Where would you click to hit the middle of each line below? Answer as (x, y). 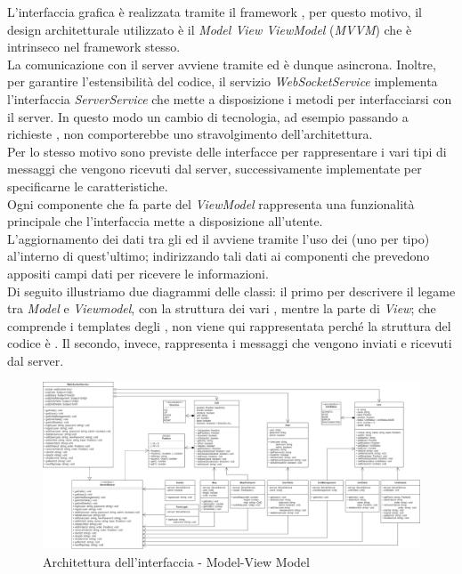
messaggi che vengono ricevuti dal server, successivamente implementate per (215, 169)
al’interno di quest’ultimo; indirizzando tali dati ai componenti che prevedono (219, 256)
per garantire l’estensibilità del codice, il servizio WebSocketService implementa (223, 81)
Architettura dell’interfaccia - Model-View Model (176, 562)
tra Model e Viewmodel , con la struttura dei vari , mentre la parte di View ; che (222, 308)
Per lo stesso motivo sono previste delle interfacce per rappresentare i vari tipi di (227, 151)
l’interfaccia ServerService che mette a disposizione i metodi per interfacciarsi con (230, 98)
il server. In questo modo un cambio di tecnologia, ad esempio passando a (208, 116)
